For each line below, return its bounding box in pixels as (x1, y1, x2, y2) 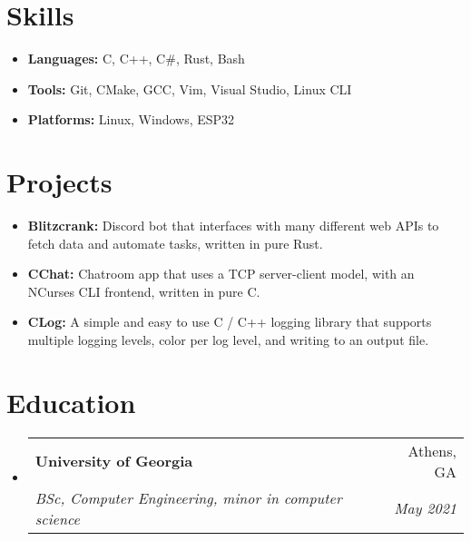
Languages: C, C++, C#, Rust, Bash (27, 49, 245, 68)
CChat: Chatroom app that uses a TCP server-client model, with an (27, 264, 415, 283)
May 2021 (394, 497, 456, 519)
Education (6, 383, 136, 420)
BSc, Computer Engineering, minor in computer (34, 487, 342, 508)
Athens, (407, 439, 456, 461)
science (34, 507, 80, 529)
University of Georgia (34, 450, 193, 472)
